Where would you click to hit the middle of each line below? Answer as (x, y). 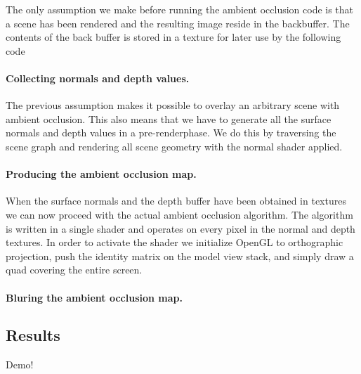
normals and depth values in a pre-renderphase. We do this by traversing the (171, 133)
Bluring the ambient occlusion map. (94, 297)
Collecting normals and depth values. (98, 78)
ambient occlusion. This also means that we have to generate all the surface (169, 118)
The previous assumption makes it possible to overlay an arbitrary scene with (173, 105)
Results (33, 335)
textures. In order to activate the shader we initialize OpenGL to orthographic (175, 242)
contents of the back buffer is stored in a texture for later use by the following (173, 37)
